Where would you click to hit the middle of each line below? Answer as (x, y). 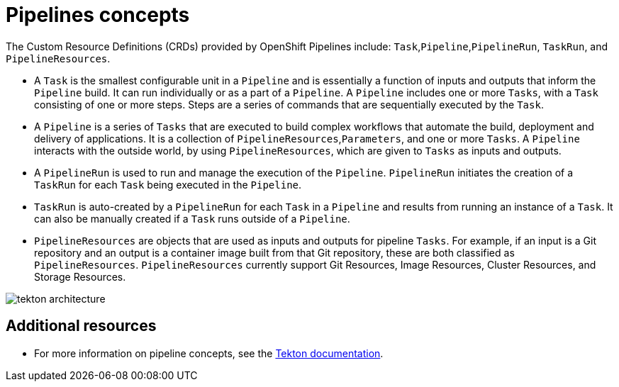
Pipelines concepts (98, 15)
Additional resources (81, 326)
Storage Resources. (80, 276)
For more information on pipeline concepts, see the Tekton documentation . (209, 353)
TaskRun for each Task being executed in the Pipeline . (168, 184)
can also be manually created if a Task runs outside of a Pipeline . (192, 218)
